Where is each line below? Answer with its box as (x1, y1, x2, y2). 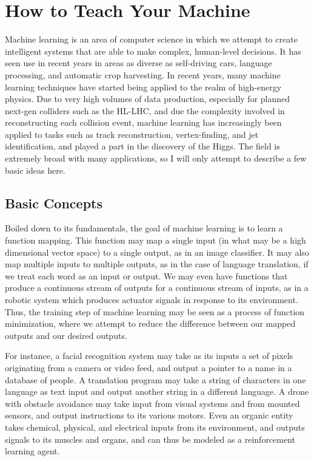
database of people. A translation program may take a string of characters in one (5, 373, 306, 386)
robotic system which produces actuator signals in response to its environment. (5, 293, 298, 306)
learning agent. (5, 445, 60, 457)
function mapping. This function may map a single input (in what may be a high (5, 234, 306, 247)
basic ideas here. (5, 163, 65, 176)
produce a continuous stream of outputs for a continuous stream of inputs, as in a (5, 281, 309, 294)
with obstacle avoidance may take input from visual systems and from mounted (5, 397, 300, 409)
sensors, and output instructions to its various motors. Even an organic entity (5, 409, 293, 422)
